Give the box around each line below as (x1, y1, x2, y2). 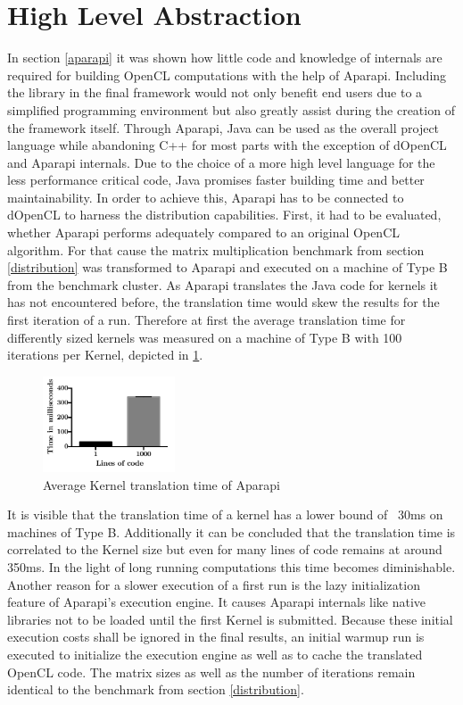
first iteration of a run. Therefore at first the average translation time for (7, 311, 406, 329)
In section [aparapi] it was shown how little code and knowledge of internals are (7, 48, 442, 67)
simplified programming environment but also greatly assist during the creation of (7, 100, 455, 119)
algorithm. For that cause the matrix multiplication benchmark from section (7, 240, 425, 259)
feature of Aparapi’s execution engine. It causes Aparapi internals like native (7, 593, 426, 611)
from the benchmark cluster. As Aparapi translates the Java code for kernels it (7, 275, 439, 294)
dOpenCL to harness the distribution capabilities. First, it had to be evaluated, (7, 205, 442, 224)
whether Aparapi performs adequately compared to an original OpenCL (7, 223, 400, 242)
